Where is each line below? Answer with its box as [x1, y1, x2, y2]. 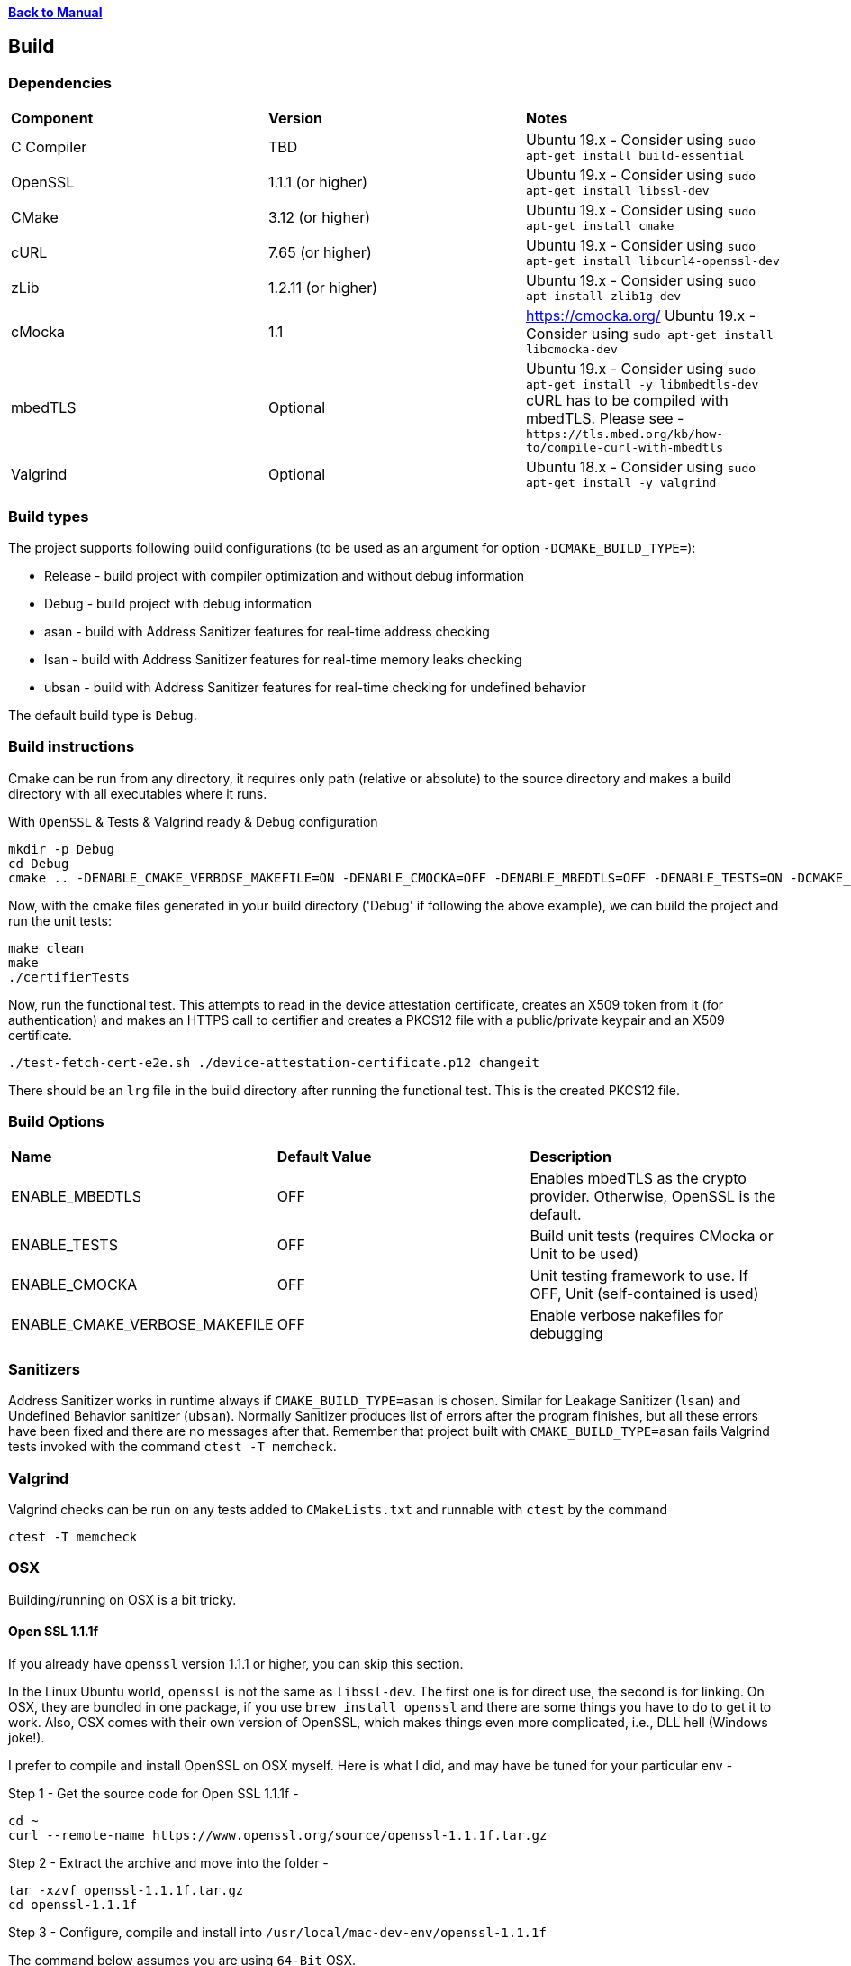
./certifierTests [8, 969, 130, 984]
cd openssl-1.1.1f [8, 1897, 138, 1912]
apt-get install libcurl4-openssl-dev [525, 254, 780, 269]
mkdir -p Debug [8, 841, 115, 856]
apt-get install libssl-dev [525, 184, 710, 198]
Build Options [8, 1112, 104, 1131]
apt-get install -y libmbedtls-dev [525, 378, 759, 392]
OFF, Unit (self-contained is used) [530, 1285, 759, 1303]
